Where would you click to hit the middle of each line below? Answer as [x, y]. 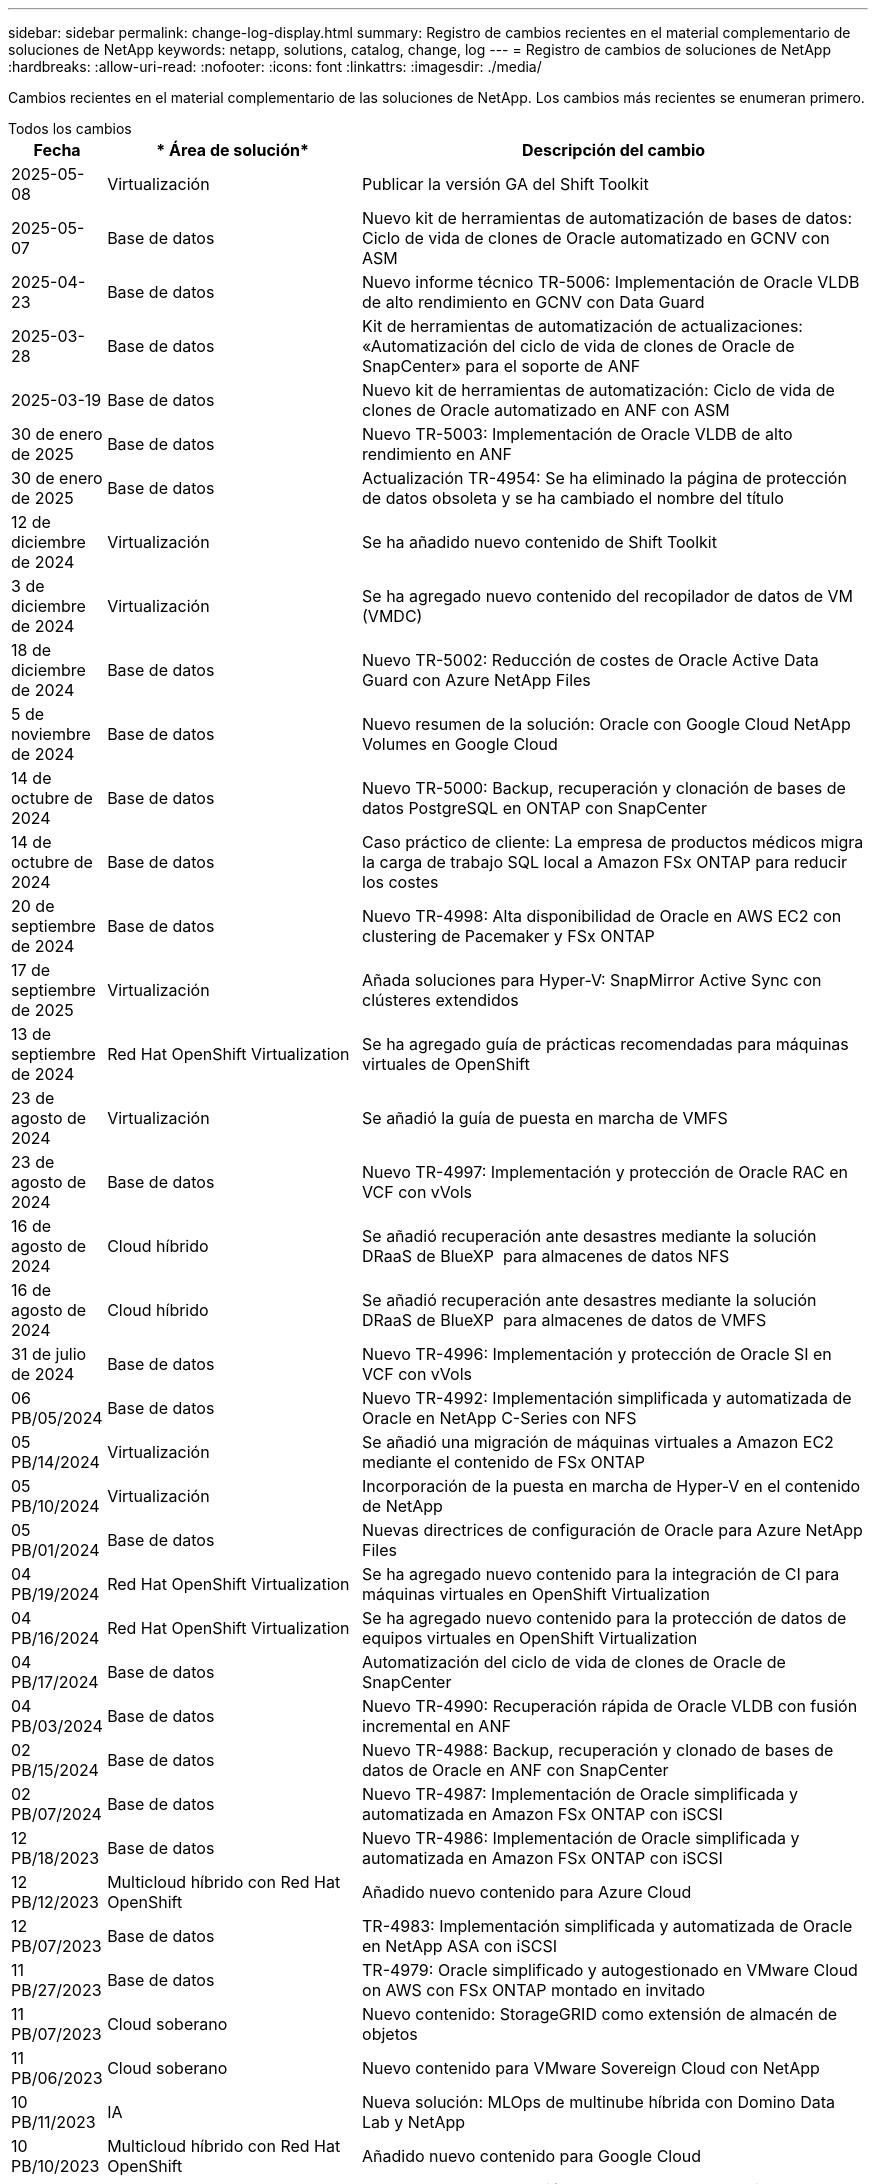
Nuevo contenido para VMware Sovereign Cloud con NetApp [591, 2068]
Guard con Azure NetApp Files [476, 680]
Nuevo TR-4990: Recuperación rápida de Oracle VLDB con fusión [610, 1706]
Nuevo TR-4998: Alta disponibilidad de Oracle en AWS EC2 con [602, 916]
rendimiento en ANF [437, 454]
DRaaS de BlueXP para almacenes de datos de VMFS [564, 1320]
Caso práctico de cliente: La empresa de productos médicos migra [613, 842]
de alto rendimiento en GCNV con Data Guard [533, 302]
